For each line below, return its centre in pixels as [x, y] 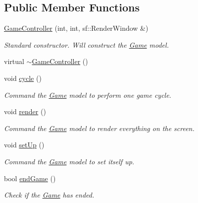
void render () [25, 111]
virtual [14, 61]
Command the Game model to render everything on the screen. [99, 128]
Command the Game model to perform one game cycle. [88, 95]
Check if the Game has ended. [49, 195]
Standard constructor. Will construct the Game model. [86, 44]
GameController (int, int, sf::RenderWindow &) [76, 28]
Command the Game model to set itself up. [69, 161]
